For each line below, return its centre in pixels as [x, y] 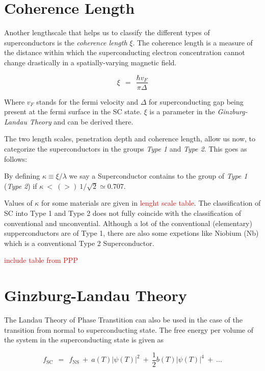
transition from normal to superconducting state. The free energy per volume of [129, 329]
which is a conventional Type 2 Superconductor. [79, 243]
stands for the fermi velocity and [87, 101]
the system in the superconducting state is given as [84, 340]
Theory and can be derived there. [81, 121]
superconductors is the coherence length [66, 42]
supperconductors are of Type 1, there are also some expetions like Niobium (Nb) [131, 233]
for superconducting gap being [196, 101]
